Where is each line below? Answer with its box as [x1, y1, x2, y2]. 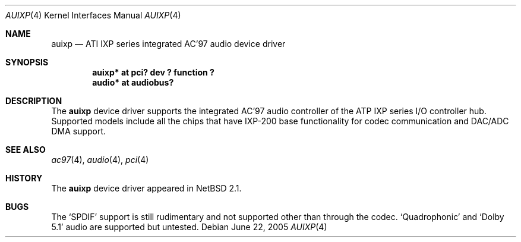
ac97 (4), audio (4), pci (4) [51, 155, 149, 165]
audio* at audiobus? [92, 77, 174, 87]
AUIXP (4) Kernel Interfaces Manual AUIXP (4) [5, 10, 181, 20]
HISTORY [5, 173, 43, 183]
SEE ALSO [5, 144, 46, 155]
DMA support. [51, 126, 106, 136]
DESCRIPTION [5, 96, 62, 106]
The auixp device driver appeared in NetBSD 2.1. [51, 183, 242, 193]
